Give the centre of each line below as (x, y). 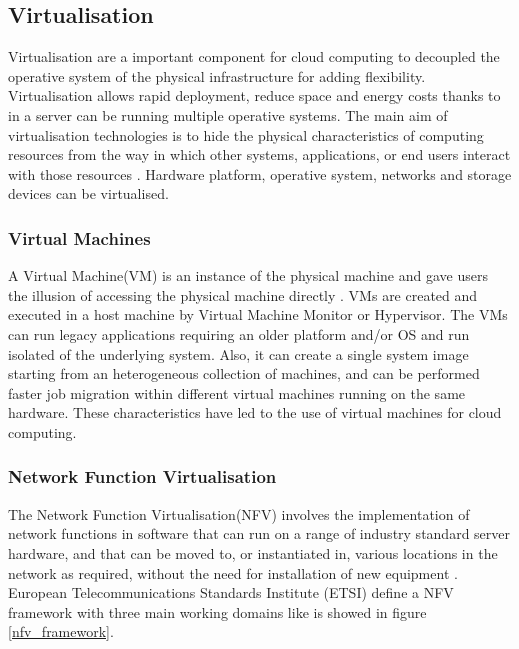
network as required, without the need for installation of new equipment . (233, 572)
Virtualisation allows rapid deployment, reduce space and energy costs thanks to (254, 95)
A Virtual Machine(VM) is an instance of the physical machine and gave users (248, 275)
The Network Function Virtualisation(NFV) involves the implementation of (239, 513)
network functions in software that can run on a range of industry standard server (259, 533)
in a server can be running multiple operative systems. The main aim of (228, 114)
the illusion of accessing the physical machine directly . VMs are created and (243, 294)
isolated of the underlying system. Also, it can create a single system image (238, 353)
